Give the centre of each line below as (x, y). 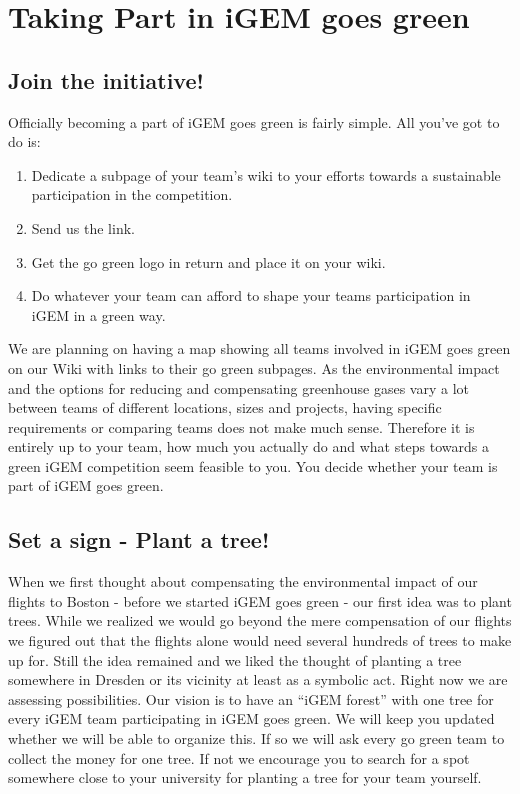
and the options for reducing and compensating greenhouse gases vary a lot (238, 387)
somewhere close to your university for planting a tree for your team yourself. (245, 777)
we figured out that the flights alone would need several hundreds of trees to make (260, 640)
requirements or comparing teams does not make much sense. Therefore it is (241, 426)
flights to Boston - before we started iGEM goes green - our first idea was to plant (260, 600)
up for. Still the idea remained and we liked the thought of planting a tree (235, 659)
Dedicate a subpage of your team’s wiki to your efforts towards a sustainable (266, 174)
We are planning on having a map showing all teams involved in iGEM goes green (259, 348)
